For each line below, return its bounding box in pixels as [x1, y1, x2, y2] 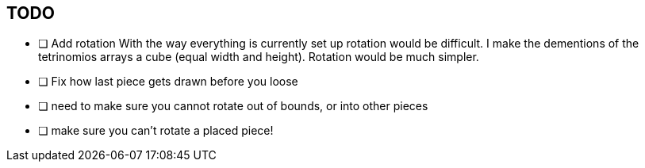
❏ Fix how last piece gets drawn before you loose [38, 74, 298, 89]
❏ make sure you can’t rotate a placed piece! [38, 124, 274, 138]
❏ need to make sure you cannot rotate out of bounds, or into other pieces [38, 99, 428, 113]
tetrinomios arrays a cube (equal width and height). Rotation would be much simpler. [38, 50, 479, 64]
